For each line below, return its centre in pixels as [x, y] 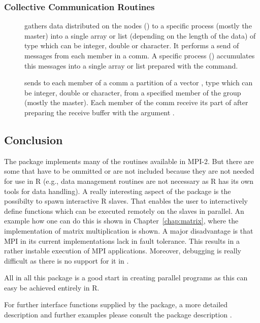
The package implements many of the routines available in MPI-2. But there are [129, 161]
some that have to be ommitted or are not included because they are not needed [129, 171]
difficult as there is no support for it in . [67, 260]
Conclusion [34, 139]
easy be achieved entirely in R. [52, 287]
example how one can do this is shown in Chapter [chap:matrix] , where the [121, 221]
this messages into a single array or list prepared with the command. [131, 65]
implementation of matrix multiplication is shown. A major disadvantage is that [129, 230]
